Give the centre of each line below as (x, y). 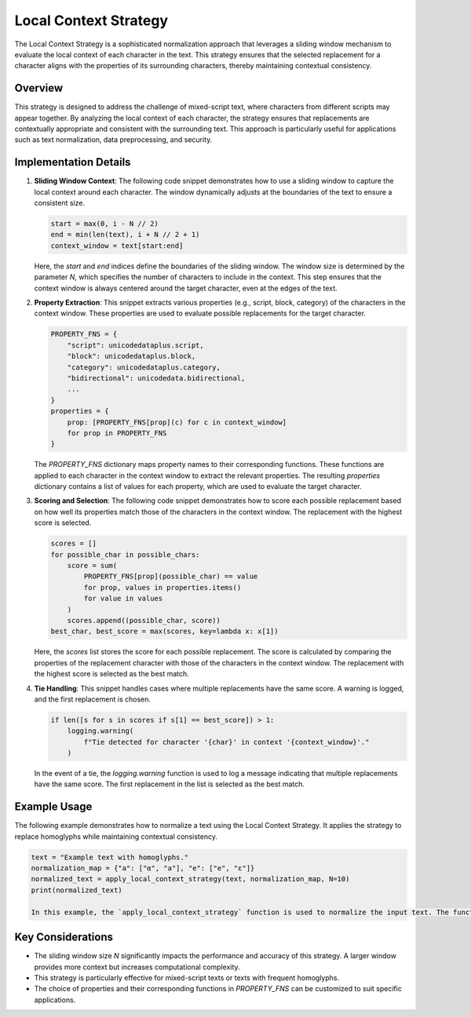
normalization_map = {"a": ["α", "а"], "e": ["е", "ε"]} (143, 868)
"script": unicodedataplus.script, (135, 345)
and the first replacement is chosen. (92, 699)
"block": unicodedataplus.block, (131, 356)
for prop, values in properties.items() (162, 587)
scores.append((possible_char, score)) (144, 620)
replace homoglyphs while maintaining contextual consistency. (116, 837)
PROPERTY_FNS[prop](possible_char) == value (171, 576)
